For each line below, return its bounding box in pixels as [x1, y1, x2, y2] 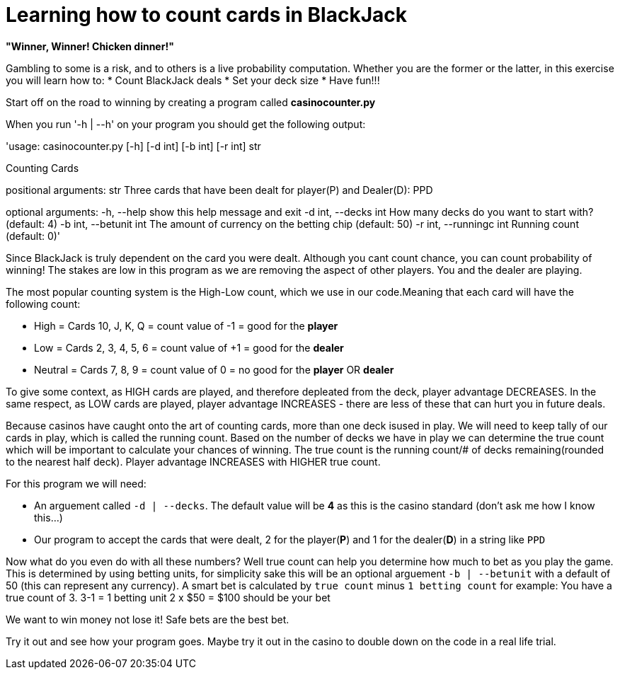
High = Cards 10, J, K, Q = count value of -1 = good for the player [34, 319, 338, 332]
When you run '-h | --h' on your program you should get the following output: [6, 117, 366, 130]
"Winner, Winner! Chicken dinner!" [6, 40, 174, 52]
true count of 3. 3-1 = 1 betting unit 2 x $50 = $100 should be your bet [6, 591, 331, 604]
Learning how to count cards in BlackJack [6, 3, 408, 27]
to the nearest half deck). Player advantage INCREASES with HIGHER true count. [6, 455, 381, 468]
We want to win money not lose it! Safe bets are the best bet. [6, 613, 289, 625]
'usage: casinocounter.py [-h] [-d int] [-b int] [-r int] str [6, 139, 261, 152]
